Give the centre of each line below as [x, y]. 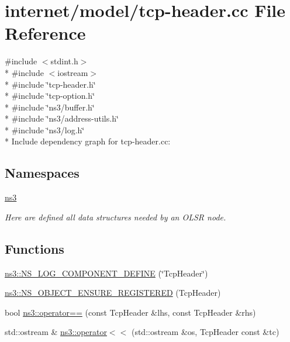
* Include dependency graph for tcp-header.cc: [88, 141]
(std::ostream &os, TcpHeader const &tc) [205, 332]
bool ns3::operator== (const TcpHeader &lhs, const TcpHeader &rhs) [130, 312]
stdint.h [64, 61]
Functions [34, 248]
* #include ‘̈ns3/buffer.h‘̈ [50, 107]
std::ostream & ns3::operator [56, 332]
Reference [45, 33]
